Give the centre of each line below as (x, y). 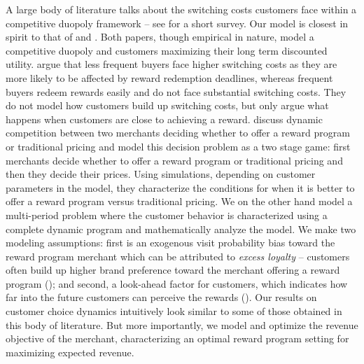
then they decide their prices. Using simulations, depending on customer (161, 174)
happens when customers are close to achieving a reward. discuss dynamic (164, 119)
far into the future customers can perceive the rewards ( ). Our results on (161, 297)
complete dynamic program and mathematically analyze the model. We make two (181, 229)
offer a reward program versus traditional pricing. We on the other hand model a (179, 201)
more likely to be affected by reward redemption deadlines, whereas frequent (169, 77)
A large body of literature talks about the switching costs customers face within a (181, 9)
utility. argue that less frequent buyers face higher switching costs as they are (171, 64)
